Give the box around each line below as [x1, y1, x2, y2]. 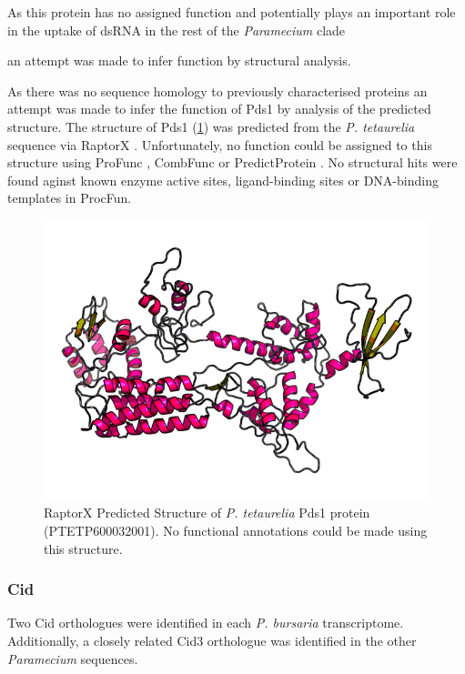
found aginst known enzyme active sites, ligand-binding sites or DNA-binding [7, 170, 439, 189]
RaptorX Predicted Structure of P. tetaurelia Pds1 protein [44, 503, 370, 522]
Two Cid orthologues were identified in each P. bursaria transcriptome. [7, 613, 404, 632]
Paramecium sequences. [7, 649, 138, 668]
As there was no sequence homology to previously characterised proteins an [7, 81, 428, 100]
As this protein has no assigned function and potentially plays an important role [7, 3, 456, 21]
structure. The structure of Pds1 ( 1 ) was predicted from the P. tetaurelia [7, 116, 415, 136]
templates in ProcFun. [7, 188, 132, 207]
